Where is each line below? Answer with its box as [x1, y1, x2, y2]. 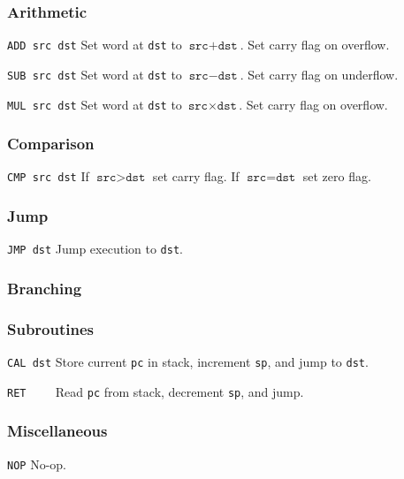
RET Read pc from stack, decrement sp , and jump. [7, 382, 304, 400]
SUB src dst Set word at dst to [7, 65, 182, 83]
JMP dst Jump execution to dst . [7, 239, 183, 258]
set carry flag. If [152, 167, 240, 186]
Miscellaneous [7, 420, 108, 442]
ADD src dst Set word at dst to [7, 35, 182, 54]
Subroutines [7, 317, 95, 339]
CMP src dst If [7, 167, 89, 186]
